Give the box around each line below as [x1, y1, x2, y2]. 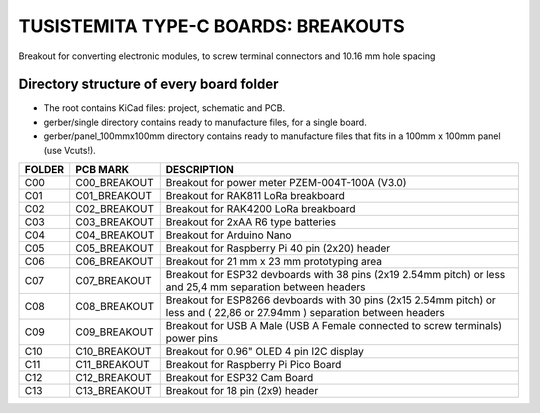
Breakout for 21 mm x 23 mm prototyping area [165, 255, 382, 269]
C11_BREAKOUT [75, 358, 150, 372]
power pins [165, 331, 219, 345]
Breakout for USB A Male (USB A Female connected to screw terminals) [165, 319, 503, 333]
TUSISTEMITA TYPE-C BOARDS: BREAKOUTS [18, 15, 405, 37]
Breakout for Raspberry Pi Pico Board [165, 358, 342, 372]
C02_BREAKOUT [75, 202, 155, 216]
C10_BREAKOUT [75, 345, 152, 359]
